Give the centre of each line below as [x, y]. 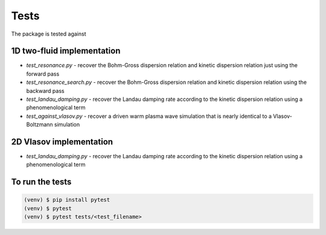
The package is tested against [49, 34]
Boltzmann [40, 124]
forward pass [43, 74]
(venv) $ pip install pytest [67, 200]
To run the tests [41, 182]
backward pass [45, 91]
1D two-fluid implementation [66, 51]
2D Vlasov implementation [62, 142]
